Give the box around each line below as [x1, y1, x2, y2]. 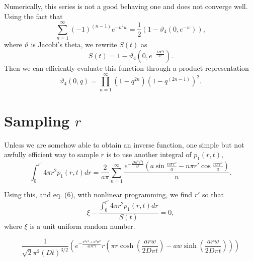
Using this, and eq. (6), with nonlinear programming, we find [4, 189, 193, 200]
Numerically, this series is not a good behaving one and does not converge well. [4, 1, 248, 11]
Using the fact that [4, 11, 63, 21]
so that [202, 189, 224, 200]
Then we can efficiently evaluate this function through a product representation [4, 62, 249, 73]
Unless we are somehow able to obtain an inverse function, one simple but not [4, 139, 244, 150]
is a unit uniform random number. [30, 221, 135, 231]
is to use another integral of [106, 149, 192, 160]
